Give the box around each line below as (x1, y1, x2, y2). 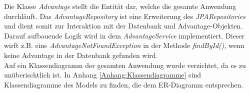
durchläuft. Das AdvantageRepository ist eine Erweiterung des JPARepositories (4, 10, 245, 21)
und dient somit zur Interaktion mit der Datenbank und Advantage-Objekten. (4, 20, 243, 31)
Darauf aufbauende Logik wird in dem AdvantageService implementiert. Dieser (4, 30, 245, 40)
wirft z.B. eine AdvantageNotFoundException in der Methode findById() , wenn (4, 40, 244, 50)
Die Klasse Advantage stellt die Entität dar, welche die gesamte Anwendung (4, 1, 236, 11)
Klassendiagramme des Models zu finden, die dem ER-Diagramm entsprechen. (4, 79, 243, 89)
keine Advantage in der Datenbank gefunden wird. (4, 49, 158, 60)
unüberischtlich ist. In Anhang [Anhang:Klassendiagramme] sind (4, 69, 201, 80)
